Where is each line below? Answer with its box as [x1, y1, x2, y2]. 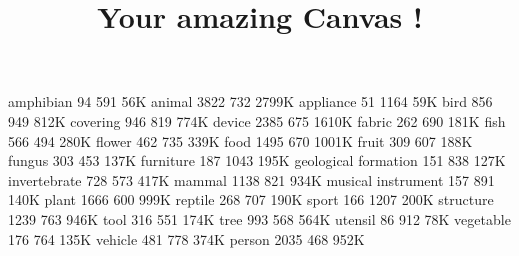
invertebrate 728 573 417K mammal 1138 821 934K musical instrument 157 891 [8, 169, 495, 190]
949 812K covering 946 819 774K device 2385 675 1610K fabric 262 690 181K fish [8, 110, 506, 131]
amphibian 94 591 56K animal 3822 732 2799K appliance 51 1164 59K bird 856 [8, 91, 493, 112]
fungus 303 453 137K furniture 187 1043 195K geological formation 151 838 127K [8, 150, 506, 171]
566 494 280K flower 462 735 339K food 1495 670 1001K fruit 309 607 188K [8, 130, 473, 151]
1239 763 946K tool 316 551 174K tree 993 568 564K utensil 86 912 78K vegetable [8, 208, 511, 229]
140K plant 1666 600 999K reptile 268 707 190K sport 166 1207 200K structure [8, 189, 494, 210]
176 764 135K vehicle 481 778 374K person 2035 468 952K [8, 228, 365, 249]
